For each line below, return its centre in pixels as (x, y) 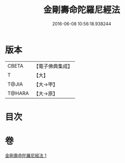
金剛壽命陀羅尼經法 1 (26, 155)
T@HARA (18, 93)
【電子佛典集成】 (53, 66)
